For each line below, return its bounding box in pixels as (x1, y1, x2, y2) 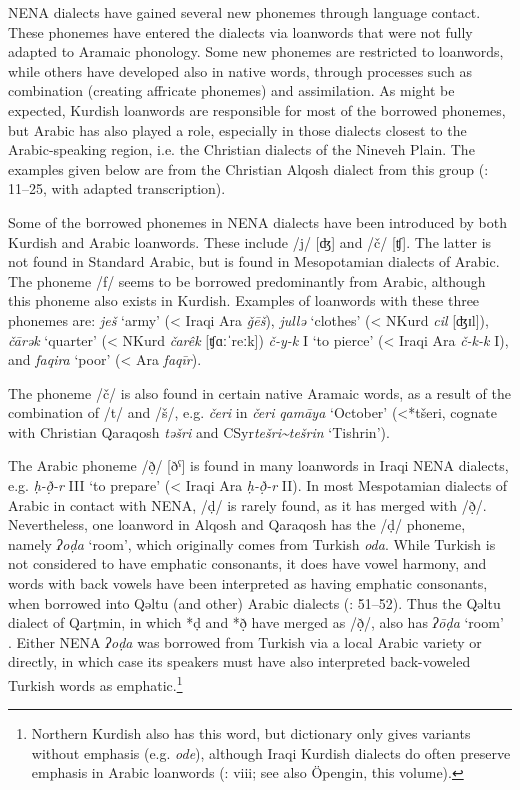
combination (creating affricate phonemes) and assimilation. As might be (8, 80, 455, 101)
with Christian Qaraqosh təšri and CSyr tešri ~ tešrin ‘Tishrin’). (8, 421, 390, 442)
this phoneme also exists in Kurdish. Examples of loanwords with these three (8, 290, 480, 311)
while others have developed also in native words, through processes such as (8, 60, 472, 81)
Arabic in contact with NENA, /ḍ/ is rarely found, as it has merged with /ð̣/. (8, 494, 487, 515)
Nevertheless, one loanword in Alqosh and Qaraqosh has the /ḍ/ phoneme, (8, 514, 466, 535)
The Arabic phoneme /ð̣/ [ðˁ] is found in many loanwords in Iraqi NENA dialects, (8, 455, 509, 476)
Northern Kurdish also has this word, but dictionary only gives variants (31, 723, 471, 744)
